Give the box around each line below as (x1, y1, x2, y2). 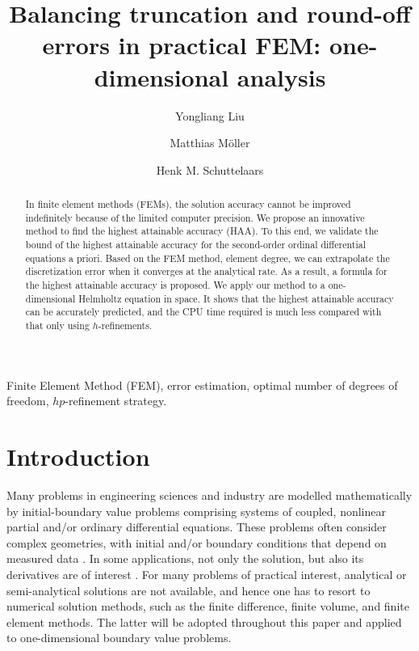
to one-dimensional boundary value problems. (6, 629, 232, 646)
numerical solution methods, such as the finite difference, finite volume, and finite (6, 598, 409, 615)
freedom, (6, 392, 49, 409)
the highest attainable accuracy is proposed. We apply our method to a (25, 278, 325, 292)
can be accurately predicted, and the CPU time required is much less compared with (25, 305, 382, 319)
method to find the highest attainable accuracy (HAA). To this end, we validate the (25, 224, 379, 238)
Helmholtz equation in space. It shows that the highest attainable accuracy (78, 291, 394, 305)
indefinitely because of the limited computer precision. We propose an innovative (25, 210, 365, 224)
